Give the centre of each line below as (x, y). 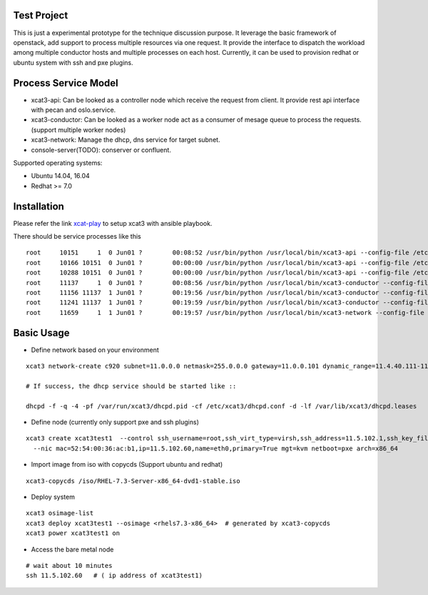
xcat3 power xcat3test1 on (73, 533)
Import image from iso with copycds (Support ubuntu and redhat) (127, 465)
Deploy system (53, 497)
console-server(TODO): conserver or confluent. (101, 150)
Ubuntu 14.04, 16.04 (61, 176)
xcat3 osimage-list (60, 513)
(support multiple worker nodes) (78, 130)
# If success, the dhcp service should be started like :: (131, 386)
